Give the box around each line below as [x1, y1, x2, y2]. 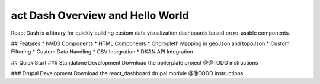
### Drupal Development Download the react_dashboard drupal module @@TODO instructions [11, 70, 244, 77]
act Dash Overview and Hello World [11, 9, 189, 22]
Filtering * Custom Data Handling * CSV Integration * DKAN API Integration [11, 48, 194, 55]
